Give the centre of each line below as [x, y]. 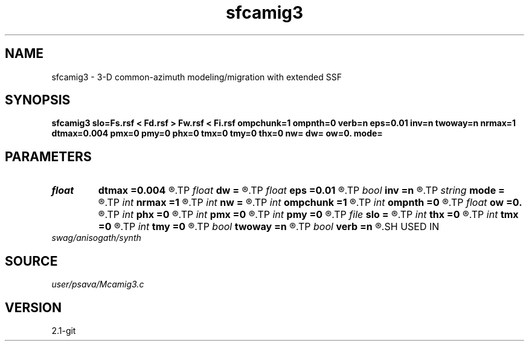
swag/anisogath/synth [96, 238]
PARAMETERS [48, 156]
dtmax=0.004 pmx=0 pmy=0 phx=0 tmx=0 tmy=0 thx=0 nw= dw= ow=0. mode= [217, 133]
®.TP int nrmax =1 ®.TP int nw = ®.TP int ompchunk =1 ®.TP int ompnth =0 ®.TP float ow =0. [310, 203]
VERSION [34, 307]
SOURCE [31, 261]
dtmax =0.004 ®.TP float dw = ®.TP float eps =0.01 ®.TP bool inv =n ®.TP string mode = [301, 191]
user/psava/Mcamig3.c [98, 284]
